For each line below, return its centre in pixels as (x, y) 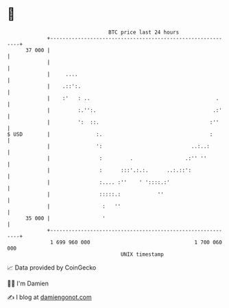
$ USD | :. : (110, 134)
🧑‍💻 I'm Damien (28, 283)
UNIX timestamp (142, 254)
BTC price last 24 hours (144, 32)
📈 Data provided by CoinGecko (52, 268)
